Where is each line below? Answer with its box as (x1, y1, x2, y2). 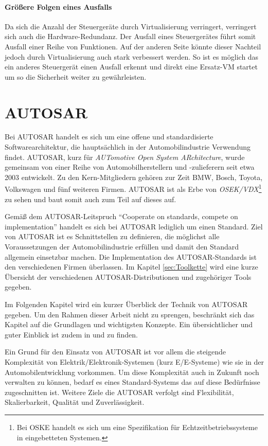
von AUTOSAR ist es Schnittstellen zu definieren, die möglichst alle (5, 231, 220, 242)
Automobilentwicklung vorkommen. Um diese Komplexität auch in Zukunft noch (5, 366, 259, 377)
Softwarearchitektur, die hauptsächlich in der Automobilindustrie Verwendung (5, 141, 251, 152)
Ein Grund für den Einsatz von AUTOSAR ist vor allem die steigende (5, 346, 226, 357)
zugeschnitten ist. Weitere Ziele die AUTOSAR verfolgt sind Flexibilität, (5, 386, 234, 397)
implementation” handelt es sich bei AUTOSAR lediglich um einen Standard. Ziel (5, 221, 263, 231)
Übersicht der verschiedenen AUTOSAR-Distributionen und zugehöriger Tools (5, 271, 252, 282)
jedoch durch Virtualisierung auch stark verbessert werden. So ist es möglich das (5, 51, 259, 62)
